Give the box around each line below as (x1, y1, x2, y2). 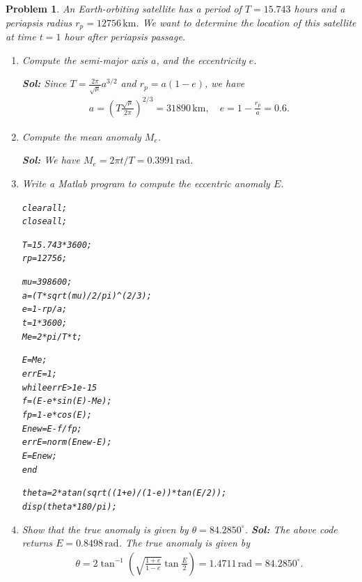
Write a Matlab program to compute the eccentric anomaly (22, 175, 270, 190)
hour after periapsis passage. (64, 29, 186, 44)
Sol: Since (22, 76, 67, 91)
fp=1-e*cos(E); (22, 410, 93, 420)
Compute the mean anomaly (22, 129, 141, 143)
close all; (22, 217, 68, 227)
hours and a (294, 1, 345, 15)
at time (6, 29, 36, 44)
